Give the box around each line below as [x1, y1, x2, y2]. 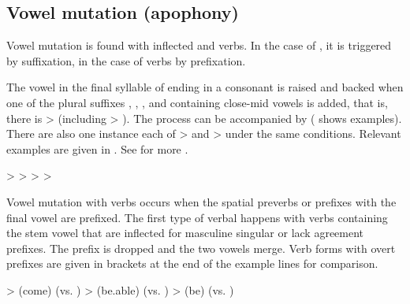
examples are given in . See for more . [6, 140, 188, 157]
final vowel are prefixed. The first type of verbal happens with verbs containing [6, 209, 388, 225]
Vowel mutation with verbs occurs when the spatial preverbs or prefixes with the [6, 193, 397, 209]
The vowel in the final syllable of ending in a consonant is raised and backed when [6, 79, 404, 95]
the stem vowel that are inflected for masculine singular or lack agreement [6, 224, 364, 241]
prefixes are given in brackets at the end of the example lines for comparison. [6, 255, 378, 272]
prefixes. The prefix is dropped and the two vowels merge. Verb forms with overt [6, 239, 396, 256]
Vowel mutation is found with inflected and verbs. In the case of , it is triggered [6, 37, 392, 54]
